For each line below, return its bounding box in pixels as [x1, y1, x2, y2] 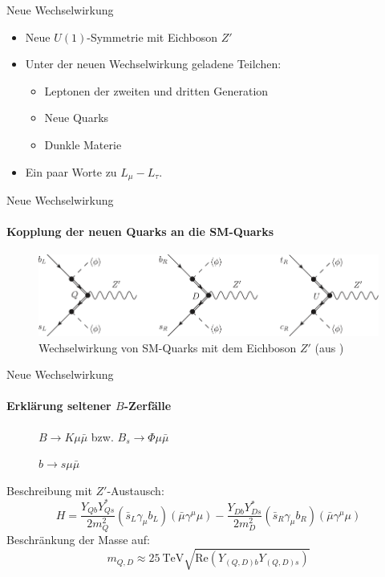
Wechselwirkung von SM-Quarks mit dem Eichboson [38, 339, 297, 356]
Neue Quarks [44, 109, 109, 126]
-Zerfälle [124, 397, 172, 414]
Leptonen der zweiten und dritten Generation [44, 82, 269, 99]
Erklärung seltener [6, 397, 111, 414]
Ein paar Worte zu [25, 163, 117, 180]
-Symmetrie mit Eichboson [87, 28, 218, 45]
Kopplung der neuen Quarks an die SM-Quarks [6, 223, 274, 240]
